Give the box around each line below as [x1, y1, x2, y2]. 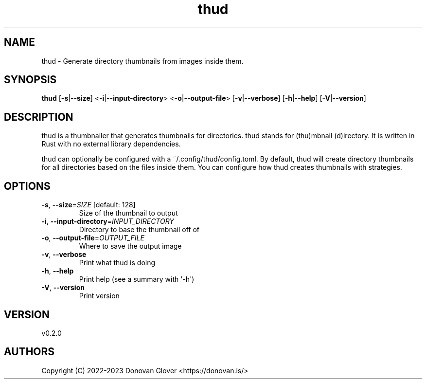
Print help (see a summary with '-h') [79, 275, 195, 284]
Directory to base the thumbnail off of [79, 225, 199, 234]
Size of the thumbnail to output [79, 209, 178, 218]
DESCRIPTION [4, 110, 73, 123]
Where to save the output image [79, 242, 182, 251]
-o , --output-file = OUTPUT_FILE [41, 234, 144, 242]
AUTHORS [4, 346, 55, 358]
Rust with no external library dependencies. [41, 140, 181, 148]
